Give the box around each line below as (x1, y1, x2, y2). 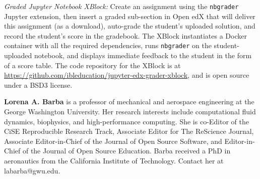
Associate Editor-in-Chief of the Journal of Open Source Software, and (4, 135, 222, 146)
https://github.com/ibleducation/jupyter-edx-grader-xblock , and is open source (4, 70, 249, 80)
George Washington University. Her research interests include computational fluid (4, 106, 256, 117)
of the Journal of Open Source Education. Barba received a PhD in (22, 145, 231, 156)
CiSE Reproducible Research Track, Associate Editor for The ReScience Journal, (4, 126, 254, 136)
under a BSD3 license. (4, 79, 73, 90)
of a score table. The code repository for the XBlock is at (4, 60, 181, 70)
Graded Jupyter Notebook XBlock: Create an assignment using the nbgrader (4, 1, 239, 11)
